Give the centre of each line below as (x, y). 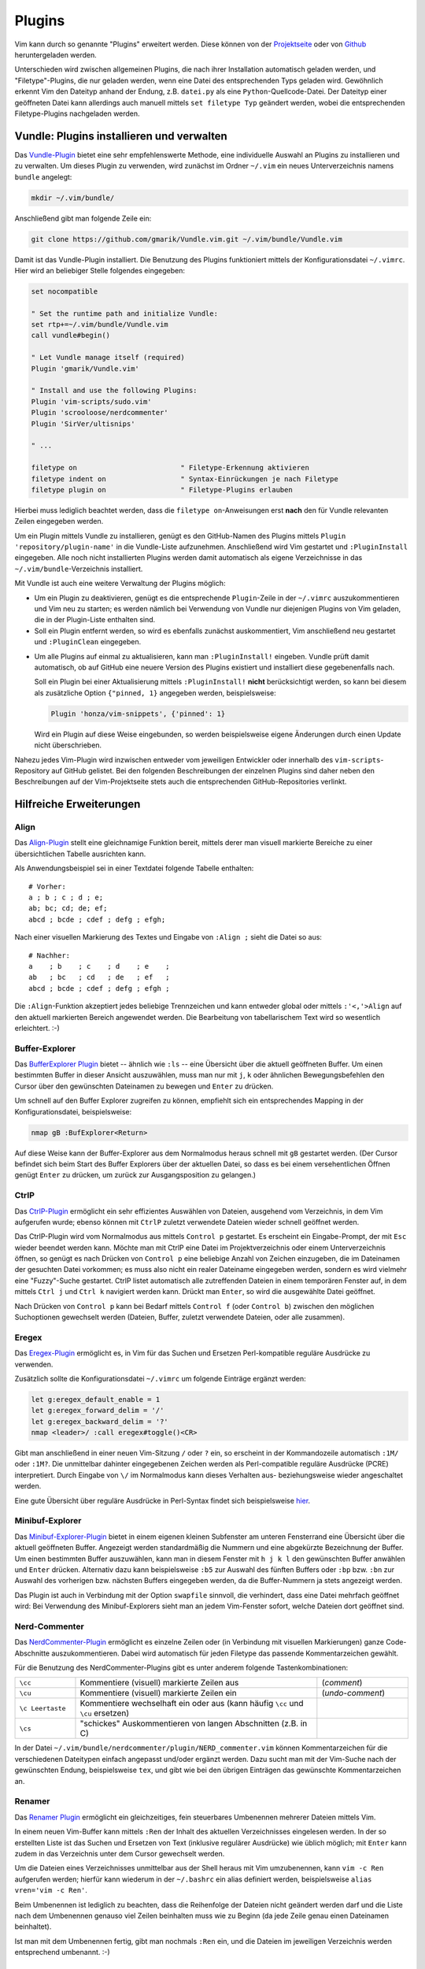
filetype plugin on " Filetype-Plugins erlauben (162, 489)
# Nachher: (50, 955)
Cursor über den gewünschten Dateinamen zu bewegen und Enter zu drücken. (144, 1086)
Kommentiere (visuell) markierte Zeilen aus (159, 1683)
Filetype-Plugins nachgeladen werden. (78, 113)
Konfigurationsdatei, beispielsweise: (73, 1111)
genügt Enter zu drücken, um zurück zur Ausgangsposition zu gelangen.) (135, 1175)
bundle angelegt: (43, 176)
